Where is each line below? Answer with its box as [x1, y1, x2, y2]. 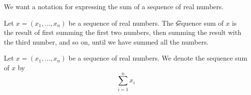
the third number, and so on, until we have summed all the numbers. [4, 36, 209, 47]
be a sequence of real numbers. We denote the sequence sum [68, 53, 248, 63]
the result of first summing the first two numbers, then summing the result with [4, 27, 241, 37]
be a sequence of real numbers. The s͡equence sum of [68, 17, 224, 28]
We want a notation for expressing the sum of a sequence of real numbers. [4, 1, 224, 11]
